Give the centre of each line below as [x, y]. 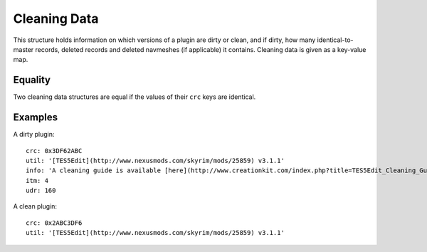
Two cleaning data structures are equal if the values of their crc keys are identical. [135, 97]
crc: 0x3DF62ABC [54, 151]
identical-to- [335, 40]
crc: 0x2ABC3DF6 [54, 223]
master [23, 49]
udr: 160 [41, 191]
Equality [32, 80]
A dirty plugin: [34, 135]
